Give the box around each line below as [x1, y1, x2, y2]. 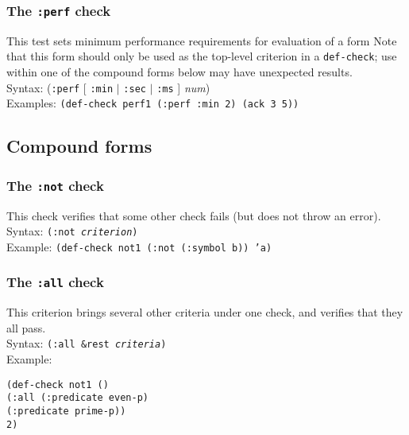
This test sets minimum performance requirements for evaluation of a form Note [6, 32, 397, 49]
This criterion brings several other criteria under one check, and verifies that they [6, 304, 403, 320]
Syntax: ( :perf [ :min [6, 79, 114, 95]
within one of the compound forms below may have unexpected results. [6, 64, 353, 80]
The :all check [6, 272, 104, 292]
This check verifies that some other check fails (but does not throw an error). [6, 207, 381, 223]
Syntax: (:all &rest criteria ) [6, 335, 167, 351]
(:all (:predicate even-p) [6, 392, 149, 404]
